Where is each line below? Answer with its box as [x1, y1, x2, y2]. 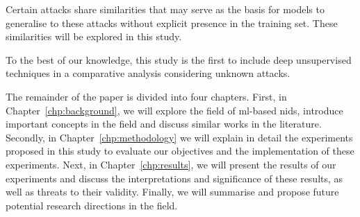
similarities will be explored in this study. [6, 29, 182, 44]
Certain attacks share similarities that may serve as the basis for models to [6, 2, 325, 16]
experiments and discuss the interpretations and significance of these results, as [6, 171, 343, 185]
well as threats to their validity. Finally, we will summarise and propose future [6, 184, 339, 199]
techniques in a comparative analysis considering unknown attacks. [6, 66, 291, 80]
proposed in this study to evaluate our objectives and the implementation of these [6, 144, 354, 158]
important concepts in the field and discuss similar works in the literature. [6, 116, 322, 131]
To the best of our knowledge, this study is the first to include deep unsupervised [6, 52, 352, 67]
